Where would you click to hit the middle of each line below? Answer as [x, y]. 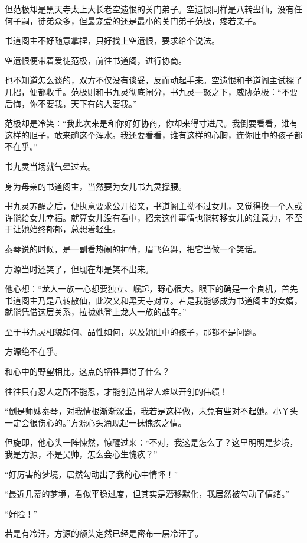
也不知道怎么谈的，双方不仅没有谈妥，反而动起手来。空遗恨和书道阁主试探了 [153, 80]
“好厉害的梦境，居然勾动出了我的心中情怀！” [92, 474]
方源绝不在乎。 [34, 351]
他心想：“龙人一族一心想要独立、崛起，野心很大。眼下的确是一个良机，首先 [151, 289]
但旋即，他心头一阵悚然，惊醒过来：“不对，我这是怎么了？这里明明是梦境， [151, 442]
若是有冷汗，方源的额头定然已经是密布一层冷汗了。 [104, 533]
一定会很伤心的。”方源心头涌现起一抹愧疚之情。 [96, 422]
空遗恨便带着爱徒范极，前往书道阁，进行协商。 [96, 60]
